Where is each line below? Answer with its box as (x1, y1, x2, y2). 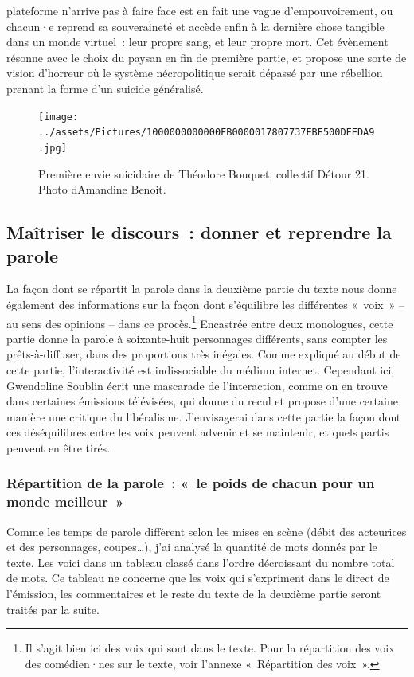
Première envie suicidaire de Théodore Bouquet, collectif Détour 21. (38, 165, 369, 182)
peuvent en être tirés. (6, 439, 111, 456)
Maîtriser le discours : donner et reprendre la (6, 220, 392, 245)
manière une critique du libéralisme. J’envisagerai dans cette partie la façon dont (6, 408, 401, 425)
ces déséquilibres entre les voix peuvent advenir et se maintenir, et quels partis (6, 424, 389, 440)
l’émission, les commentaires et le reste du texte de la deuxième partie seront (6, 585, 381, 602)
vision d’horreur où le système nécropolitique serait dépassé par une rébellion (6, 65, 383, 81)
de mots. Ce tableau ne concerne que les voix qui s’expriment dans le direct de (6, 569, 389, 586)
